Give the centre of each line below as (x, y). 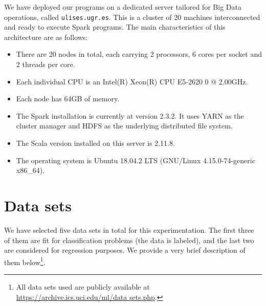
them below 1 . (25, 261)
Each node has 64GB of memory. (68, 99)
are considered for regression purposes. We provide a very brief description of (125, 250)
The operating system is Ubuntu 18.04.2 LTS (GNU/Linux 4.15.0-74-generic (136, 160)
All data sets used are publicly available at (83, 286)
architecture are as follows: (46, 37)
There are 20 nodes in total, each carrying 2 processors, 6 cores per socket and (139, 54)
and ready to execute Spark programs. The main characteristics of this (115, 27)
